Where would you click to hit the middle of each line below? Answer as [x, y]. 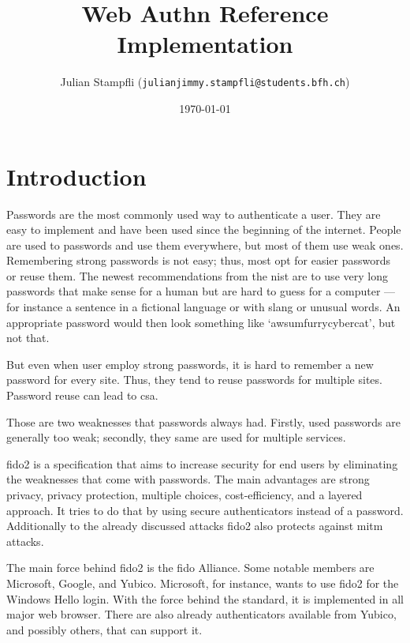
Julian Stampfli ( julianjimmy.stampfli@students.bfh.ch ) [205, 82]
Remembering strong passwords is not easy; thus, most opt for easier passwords [199, 260]
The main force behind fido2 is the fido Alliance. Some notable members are [190, 568]
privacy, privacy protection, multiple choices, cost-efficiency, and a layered [184, 494]
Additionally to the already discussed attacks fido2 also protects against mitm [195, 526]
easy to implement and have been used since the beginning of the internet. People [204, 229]
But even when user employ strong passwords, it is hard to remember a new [190, 364]
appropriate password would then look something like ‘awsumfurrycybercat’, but [201, 322]
